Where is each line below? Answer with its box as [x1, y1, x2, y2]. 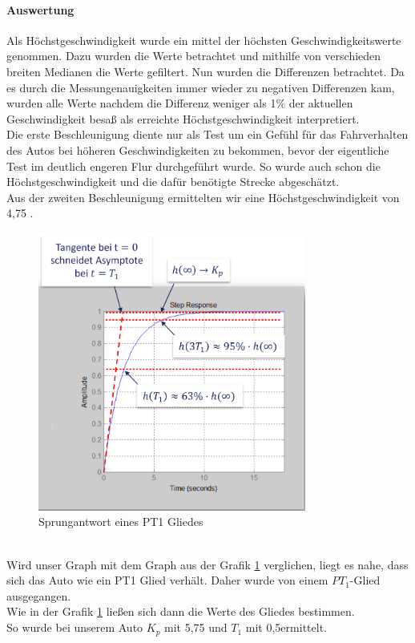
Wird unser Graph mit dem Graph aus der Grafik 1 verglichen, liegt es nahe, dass [6, 556, 409, 572]
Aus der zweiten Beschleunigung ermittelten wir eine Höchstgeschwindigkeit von [6, 188, 400, 205]
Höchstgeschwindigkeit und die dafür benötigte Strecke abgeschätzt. [6, 173, 340, 190]
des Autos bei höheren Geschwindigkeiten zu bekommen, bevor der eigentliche [6, 141, 389, 158]
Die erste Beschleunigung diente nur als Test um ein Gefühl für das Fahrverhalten [6, 126, 409, 143]
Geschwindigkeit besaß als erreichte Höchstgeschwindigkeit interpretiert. [6, 110, 360, 127]
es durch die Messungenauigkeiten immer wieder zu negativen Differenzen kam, [6, 79, 395, 95]
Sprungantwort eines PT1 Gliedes [38, 513, 203, 530]
